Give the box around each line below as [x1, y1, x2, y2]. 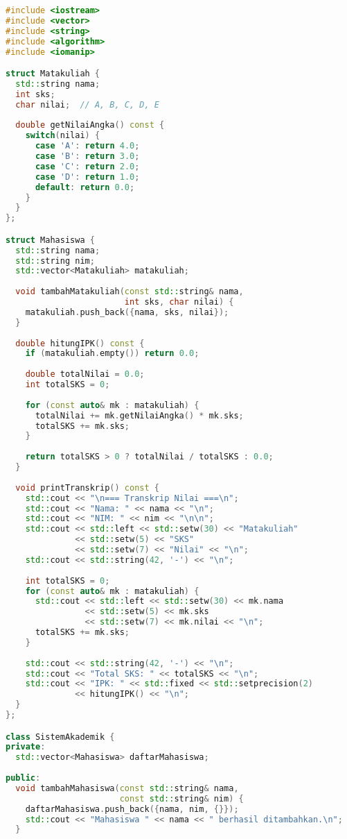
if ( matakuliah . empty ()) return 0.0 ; [25, 348, 199, 359]
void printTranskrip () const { [15, 482, 159, 493]
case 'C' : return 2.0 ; [35, 161, 140, 171]
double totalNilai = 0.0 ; [25, 369, 145, 380]
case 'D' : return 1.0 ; [35, 171, 140, 182]
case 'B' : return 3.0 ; [35, 151, 140, 162]
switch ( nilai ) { [25, 130, 100, 141]
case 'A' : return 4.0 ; [35, 141, 140, 151]
